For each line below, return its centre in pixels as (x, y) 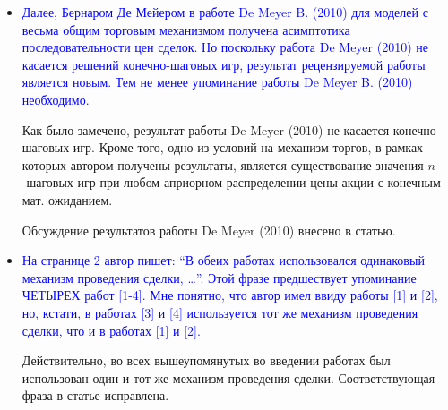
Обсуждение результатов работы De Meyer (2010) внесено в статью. (209, 230)
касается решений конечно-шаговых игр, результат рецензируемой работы (224, 64)
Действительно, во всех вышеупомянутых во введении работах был (206, 360)
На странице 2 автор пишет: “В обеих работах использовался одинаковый (223, 260)
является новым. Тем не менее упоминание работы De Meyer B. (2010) (217, 82)
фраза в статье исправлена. (95, 395)
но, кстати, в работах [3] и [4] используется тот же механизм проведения (220, 312)
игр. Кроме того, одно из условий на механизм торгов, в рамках (248, 147)
